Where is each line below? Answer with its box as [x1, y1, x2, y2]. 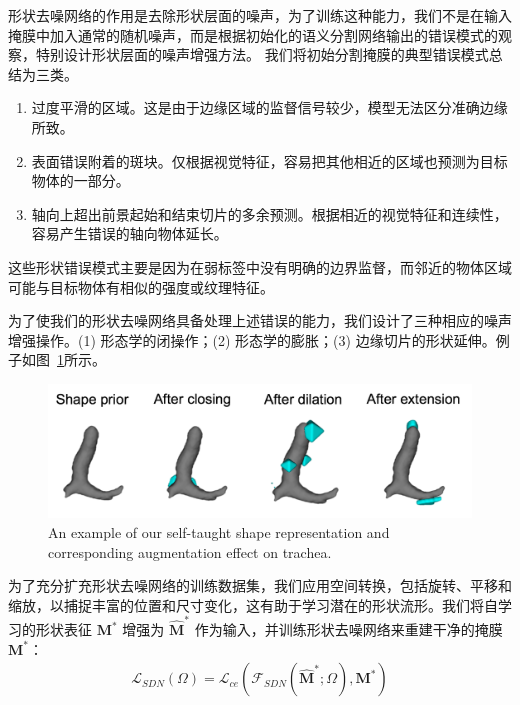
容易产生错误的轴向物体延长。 [31, 223, 228, 244]
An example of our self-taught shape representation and [48, 522, 390, 543]
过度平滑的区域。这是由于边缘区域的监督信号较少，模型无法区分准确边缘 [31, 97, 508, 118]
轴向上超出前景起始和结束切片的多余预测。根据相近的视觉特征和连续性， [31, 203, 508, 224]
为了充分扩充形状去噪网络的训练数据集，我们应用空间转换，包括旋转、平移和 [8, 575, 512, 596]
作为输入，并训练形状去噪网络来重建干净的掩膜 [194, 619, 503, 640]
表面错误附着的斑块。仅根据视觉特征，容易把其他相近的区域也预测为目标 [31, 150, 508, 171]
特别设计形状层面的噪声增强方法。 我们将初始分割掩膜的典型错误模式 [35, 44, 489, 65]
